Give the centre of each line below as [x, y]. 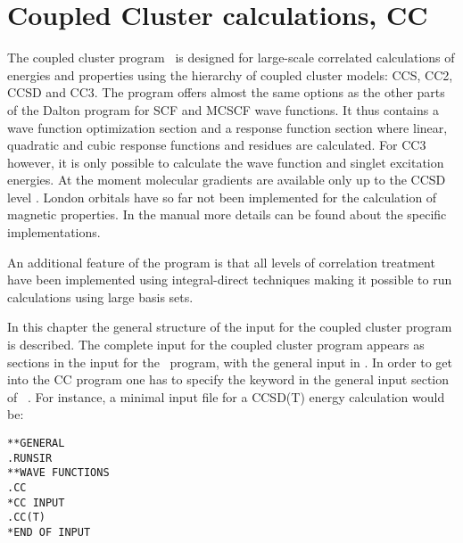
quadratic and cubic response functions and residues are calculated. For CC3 [217, 145]
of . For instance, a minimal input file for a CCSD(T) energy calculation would [226, 396]
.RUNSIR [30, 458]
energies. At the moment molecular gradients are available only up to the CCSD [227, 180]
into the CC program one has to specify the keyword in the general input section [228, 379]
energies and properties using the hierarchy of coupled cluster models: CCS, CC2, [230, 74]
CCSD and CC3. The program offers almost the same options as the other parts [226, 92]
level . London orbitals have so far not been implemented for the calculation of [222, 197]
